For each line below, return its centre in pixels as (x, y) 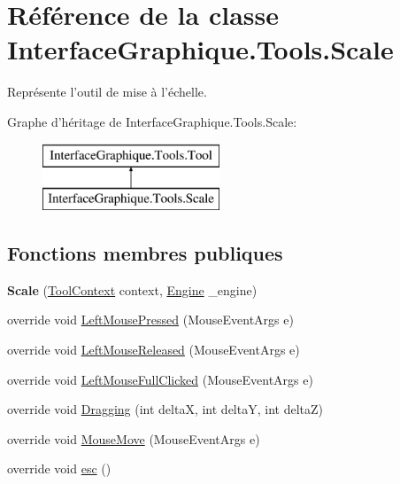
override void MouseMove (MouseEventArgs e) (134, 438)
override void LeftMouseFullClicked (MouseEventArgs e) (160, 379)
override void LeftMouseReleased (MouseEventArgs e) (154, 350)
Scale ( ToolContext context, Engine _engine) (132, 289)
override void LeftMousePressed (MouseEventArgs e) (150, 320)
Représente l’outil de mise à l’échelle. (107, 92)
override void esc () (59, 468)
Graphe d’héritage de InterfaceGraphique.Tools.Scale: (152, 121)
